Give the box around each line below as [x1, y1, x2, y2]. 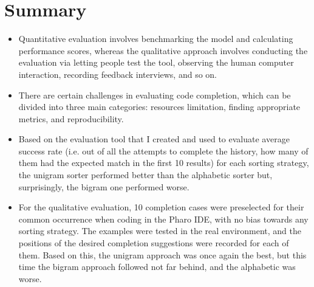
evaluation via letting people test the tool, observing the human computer [18, 56, 294, 69]
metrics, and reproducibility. [18, 112, 124, 125]
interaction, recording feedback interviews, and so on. [18, 67, 217, 80]
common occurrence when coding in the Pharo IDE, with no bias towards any [18, 212, 309, 225]
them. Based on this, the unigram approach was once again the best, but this [18, 248, 307, 261]
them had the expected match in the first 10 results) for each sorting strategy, [18, 156, 309, 169]
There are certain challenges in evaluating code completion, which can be [18, 88, 291, 101]
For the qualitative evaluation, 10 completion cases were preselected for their [18, 201, 304, 213]
